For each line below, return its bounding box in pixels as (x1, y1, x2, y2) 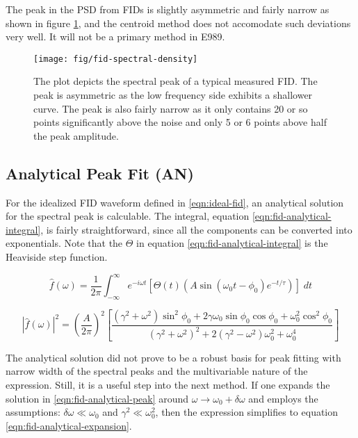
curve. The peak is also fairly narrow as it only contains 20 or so (33, 101, 308, 115)
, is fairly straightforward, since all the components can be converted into (40, 222, 352, 236)
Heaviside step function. (6, 249, 108, 263)
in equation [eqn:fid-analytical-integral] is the (136, 236, 328, 250)
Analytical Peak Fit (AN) (6, 162, 194, 184)
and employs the (248, 391, 318, 405)
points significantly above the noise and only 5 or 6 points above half (33, 115, 327, 129)
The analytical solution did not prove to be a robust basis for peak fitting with (6, 350, 341, 364)
